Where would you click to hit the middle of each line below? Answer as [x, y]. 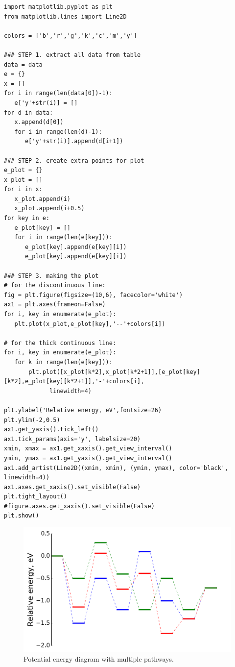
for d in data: [29, 112]
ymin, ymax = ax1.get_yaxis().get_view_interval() [88, 458]
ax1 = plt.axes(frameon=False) [55, 305]
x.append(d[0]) [39, 122]
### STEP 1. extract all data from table [72, 55]
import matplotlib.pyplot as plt [58, 7]
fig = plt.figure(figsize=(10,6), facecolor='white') [94, 295]
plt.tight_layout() [35, 497]
